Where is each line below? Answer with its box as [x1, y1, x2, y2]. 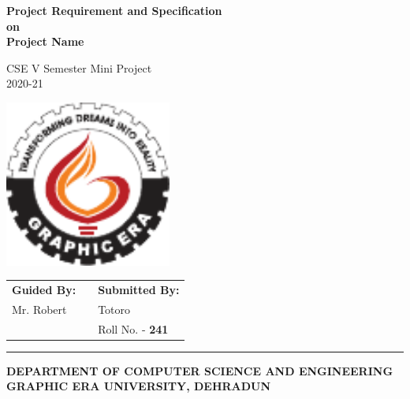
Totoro [98, 300, 131, 317]
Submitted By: [98, 281, 180, 297]
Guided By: [12, 281, 76, 297]
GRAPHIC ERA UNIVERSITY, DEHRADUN [6, 378, 271, 394]
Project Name [6, 33, 84, 50]
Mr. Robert [12, 300, 67, 317]
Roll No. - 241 [98, 320, 169, 337]
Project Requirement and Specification [6, 2, 222, 18]
